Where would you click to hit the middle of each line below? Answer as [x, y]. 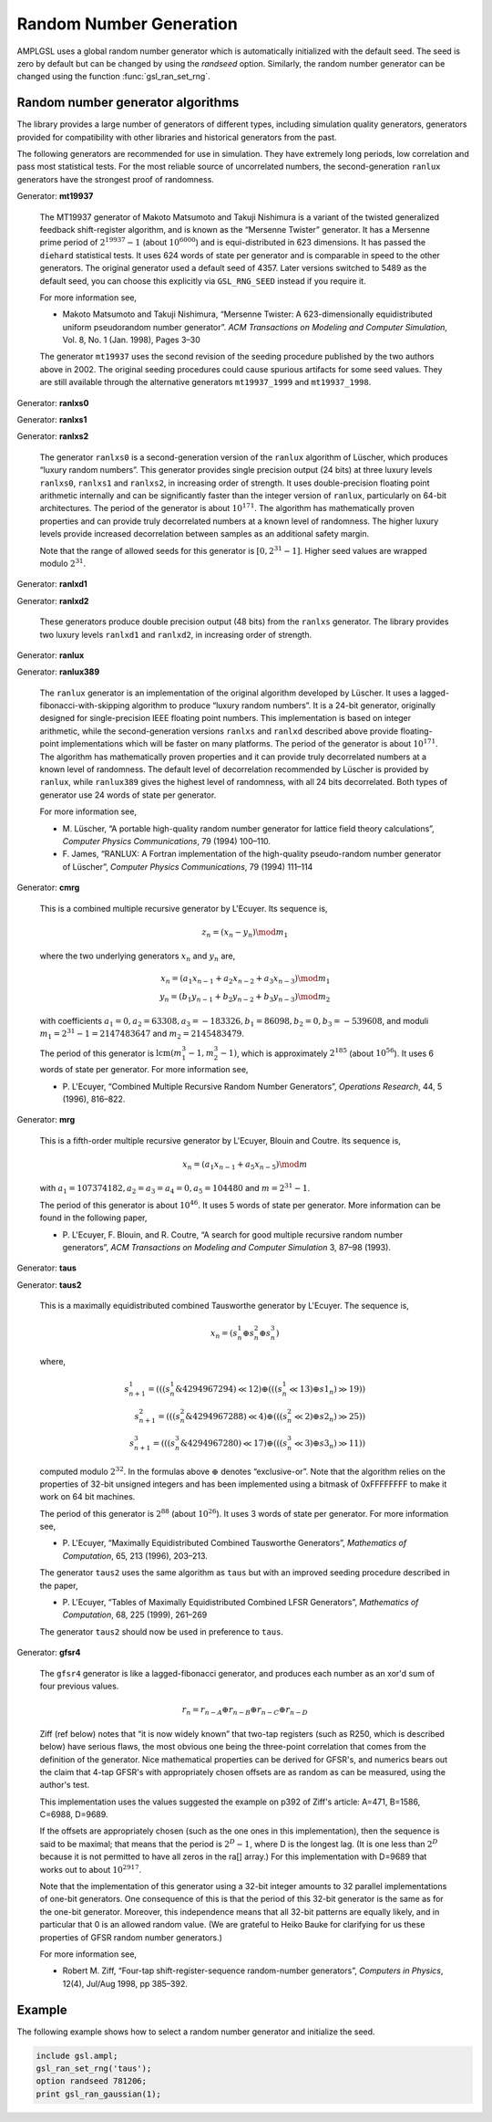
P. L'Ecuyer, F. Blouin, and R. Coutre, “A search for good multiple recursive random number [233, 1234]
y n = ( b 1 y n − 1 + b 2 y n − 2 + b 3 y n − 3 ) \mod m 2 [245, 998]
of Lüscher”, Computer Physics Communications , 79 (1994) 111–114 [188, 866]
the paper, [59, 1585]
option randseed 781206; [92, 2081]
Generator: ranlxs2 [53, 436]
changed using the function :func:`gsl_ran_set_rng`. [113, 77]
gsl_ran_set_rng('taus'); [94, 2069]
